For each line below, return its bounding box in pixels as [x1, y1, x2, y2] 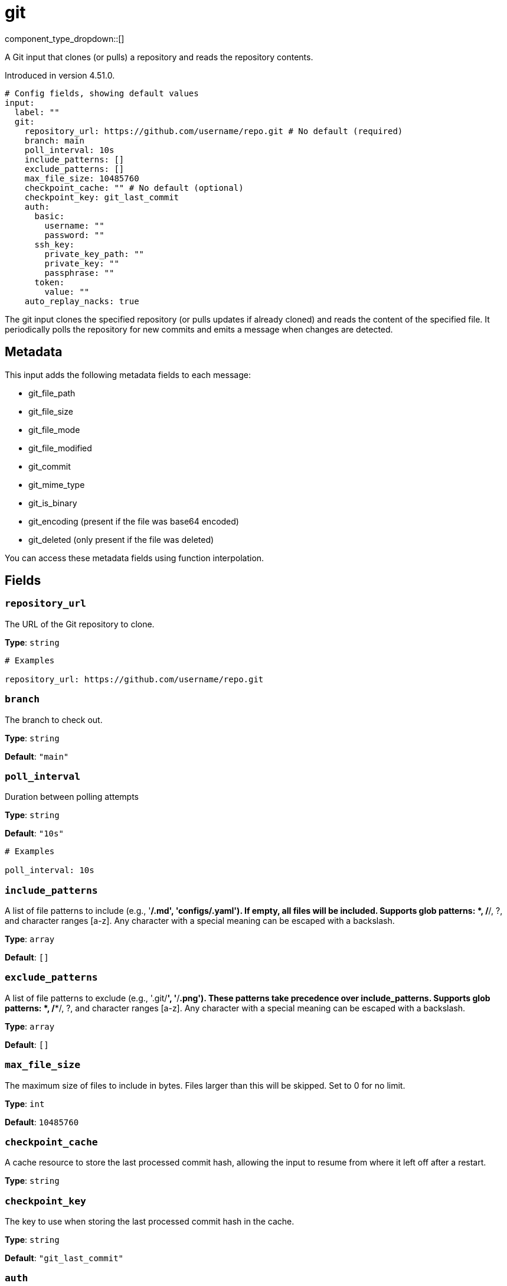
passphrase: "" [44, 268, 115, 278]
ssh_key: [34, 239, 75, 249]
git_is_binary [28, 497, 77, 508]
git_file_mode [28, 424, 80, 435]
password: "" [44, 230, 104, 240]
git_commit [28, 461, 71, 471]
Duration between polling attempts [5, 792, 139, 802]
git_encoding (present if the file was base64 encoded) [28, 516, 239, 526]
